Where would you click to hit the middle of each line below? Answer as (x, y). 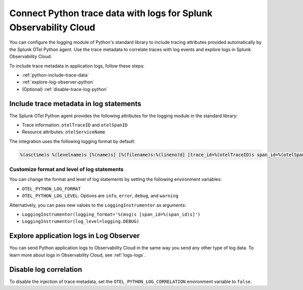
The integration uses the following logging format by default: (72, 141)
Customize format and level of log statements (66, 169)
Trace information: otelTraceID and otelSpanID (75, 125)
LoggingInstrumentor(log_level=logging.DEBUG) (81, 222)
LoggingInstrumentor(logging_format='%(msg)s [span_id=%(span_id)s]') (111, 214)
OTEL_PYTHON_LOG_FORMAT (51, 189)
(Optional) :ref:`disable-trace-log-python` (65, 89)
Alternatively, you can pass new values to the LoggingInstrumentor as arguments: (98, 205)
